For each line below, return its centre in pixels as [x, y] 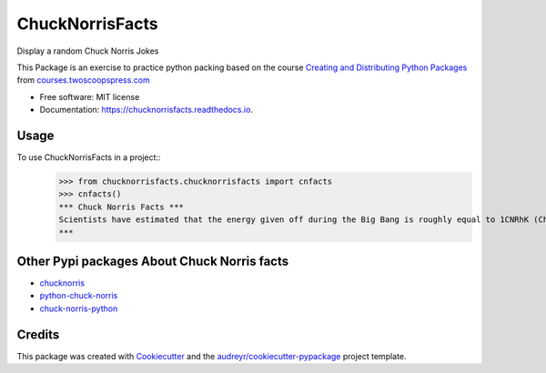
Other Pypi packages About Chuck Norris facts [153, 261]
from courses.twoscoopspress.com [83, 80]
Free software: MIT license [90, 96]
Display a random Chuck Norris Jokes [88, 51]
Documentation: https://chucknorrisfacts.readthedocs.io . [147, 110]
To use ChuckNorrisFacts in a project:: [89, 157]
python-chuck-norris [79, 296]
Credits [38, 334]
